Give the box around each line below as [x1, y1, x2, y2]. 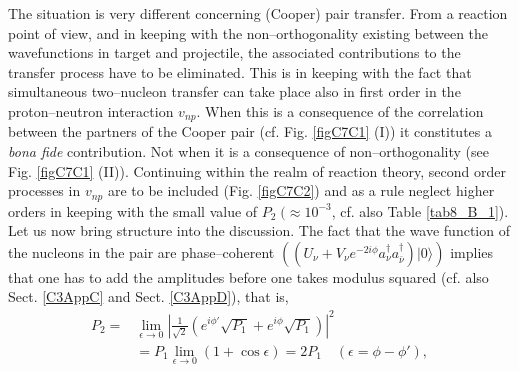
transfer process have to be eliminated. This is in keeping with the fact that [8, 61, 472, 82]
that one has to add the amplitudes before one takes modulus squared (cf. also [8, 266, 489, 287]
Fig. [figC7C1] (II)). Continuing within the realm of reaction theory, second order [8, 160, 506, 181]
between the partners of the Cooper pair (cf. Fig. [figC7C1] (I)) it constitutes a [8, 121, 492, 142]
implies [450, 241, 494, 262]
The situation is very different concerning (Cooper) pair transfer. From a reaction [8, 3, 508, 23]
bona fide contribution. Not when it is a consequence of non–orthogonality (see [8, 141, 489, 162]
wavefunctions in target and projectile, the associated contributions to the [8, 42, 461, 63]
